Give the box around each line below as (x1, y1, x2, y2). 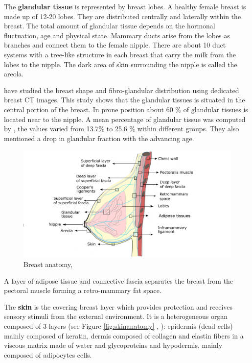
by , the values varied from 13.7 (4, 123, 99, 134)
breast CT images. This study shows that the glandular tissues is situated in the (4, 95, 245, 105)
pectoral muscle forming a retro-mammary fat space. (4, 285, 161, 295)
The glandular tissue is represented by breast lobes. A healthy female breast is (4, 1, 246, 11)
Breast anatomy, (23, 259, 72, 269)
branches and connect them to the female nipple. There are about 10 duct (4, 40, 226, 50)
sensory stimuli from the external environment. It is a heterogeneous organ (4, 311, 228, 321)
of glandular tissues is (183, 104, 248, 114)
